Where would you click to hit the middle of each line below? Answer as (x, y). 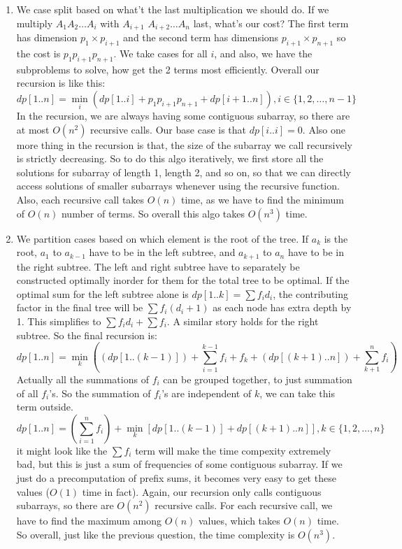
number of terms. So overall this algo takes (153, 213)
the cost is (38, 53)
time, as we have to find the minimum (262, 200)
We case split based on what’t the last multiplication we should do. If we (173, 9)
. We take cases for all (160, 53)
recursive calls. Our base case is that (168, 129)
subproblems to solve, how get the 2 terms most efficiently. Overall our (168, 69)
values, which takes (239, 521)
